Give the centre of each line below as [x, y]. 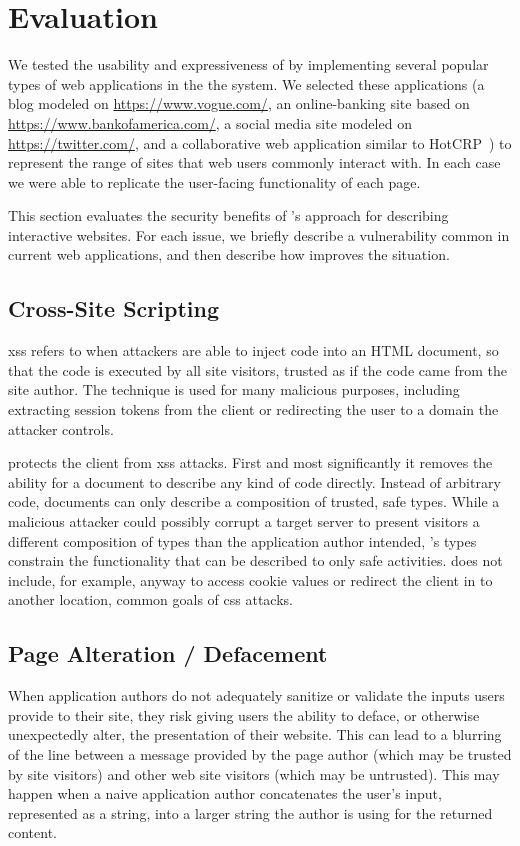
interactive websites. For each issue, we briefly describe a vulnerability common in [259, 234]
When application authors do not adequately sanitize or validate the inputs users [256, 695]
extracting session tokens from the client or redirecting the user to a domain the [253, 409]
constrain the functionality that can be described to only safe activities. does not [255, 560]
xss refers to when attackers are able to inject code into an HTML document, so [253, 350]
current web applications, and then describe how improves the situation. [229, 254]
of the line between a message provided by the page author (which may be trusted [260, 753]
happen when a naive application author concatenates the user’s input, [225, 793]
